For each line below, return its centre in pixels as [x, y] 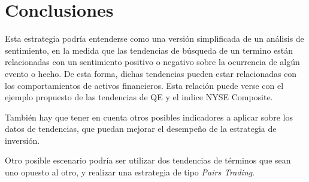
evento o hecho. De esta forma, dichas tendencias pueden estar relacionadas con [151, 73]
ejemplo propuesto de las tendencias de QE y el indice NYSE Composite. [139, 97]
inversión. [22, 140]
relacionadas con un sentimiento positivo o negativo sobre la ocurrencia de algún [152, 62]
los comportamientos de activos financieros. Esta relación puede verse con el [144, 85]
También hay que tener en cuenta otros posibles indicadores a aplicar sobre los [149, 117]
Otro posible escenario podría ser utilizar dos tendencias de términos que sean [148, 160]
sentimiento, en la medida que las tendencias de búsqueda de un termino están [149, 50]
